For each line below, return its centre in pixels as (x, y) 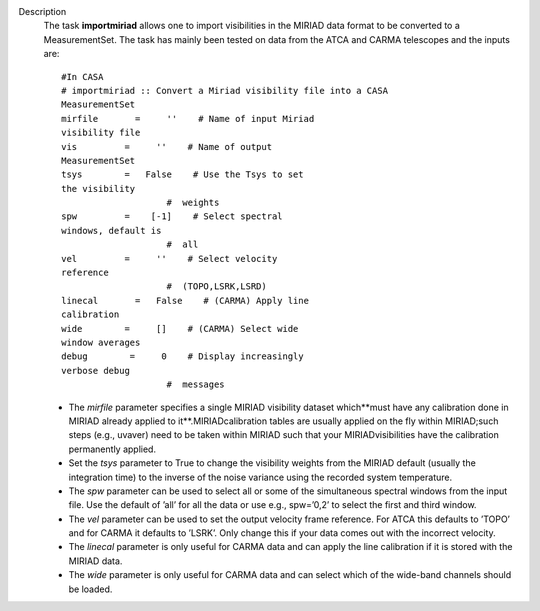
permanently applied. (112, 449)
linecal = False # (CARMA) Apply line (185, 300)
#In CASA (82, 76)
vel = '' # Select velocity (169, 258)
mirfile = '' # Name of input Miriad (188, 118)
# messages (195, 384)
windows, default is (111, 230)
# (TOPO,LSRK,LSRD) (216, 286)
